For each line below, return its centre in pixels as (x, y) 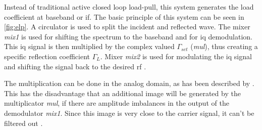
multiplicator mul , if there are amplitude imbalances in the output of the (117, 103)
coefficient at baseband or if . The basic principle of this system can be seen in (124, 16)
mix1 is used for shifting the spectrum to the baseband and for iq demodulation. (128, 36)
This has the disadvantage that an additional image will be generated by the (122, 93)
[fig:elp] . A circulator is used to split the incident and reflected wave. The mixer (127, 27)
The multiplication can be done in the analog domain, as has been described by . (129, 83)
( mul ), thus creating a (224, 46)
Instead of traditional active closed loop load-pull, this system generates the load (129, 7)
